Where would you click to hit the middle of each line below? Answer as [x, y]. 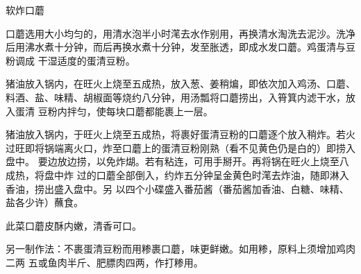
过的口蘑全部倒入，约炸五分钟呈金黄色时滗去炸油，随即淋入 [213, 174]
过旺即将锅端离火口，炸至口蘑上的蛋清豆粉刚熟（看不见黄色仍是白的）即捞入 [180, 147]
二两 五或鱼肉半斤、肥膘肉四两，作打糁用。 [104, 262]
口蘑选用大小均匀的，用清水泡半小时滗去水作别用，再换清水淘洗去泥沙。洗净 [180, 33]
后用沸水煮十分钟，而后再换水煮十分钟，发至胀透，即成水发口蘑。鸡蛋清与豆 [180, 47]
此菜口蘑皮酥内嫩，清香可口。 [74, 225]
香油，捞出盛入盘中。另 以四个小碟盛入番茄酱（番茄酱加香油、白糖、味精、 [177, 188]
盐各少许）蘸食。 [44, 202]
